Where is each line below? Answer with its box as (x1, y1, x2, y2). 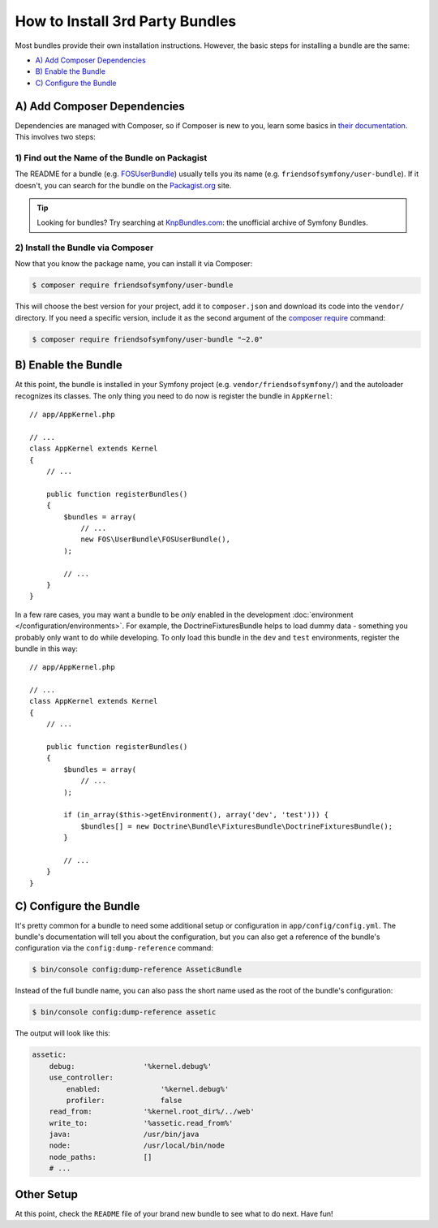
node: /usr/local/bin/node (49, 1141, 225, 1150)
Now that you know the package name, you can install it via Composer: (15, 259, 253, 269)
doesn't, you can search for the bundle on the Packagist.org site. (15, 180, 232, 190)
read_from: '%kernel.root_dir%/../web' (49, 1107, 255, 1116)
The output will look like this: (15, 1028, 111, 1038)
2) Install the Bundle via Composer (15, 242, 154, 253)
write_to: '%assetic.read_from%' (49, 1118, 234, 1127)
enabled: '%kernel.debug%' (66, 1084, 230, 1093)
